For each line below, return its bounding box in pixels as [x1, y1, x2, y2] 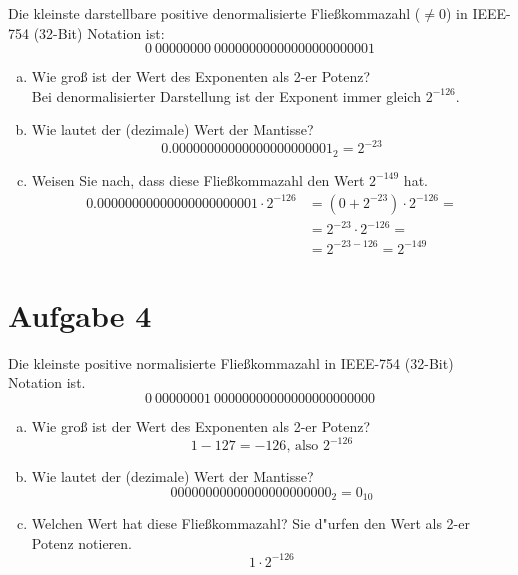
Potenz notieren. [31, 532, 132, 553]
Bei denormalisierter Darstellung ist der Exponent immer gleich [31, 85, 421, 106]
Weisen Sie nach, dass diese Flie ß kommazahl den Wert [31, 169, 365, 190]
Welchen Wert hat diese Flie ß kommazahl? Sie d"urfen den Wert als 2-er [31, 513, 470, 534]
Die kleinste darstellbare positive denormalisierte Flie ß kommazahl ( [8, 3, 421, 23]
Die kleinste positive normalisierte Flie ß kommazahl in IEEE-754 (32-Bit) [8, 352, 454, 373]
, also [286, 439, 319, 454]
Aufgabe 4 [8, 294, 152, 335]
